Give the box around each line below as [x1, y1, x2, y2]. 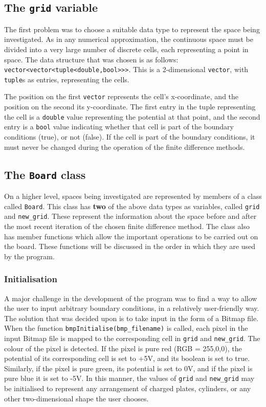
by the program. [4, 251, 55, 261]
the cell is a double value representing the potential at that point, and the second [4, 111, 260, 122]
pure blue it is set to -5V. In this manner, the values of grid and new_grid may [4, 373, 255, 383]
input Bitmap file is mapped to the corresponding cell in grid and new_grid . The [4, 332, 260, 343]
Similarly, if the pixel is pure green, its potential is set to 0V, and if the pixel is [4, 363, 253, 373]
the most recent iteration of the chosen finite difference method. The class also [4, 220, 250, 231]
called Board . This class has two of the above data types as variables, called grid [4, 200, 260, 211]
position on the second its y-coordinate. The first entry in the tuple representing [4, 101, 256, 112]
